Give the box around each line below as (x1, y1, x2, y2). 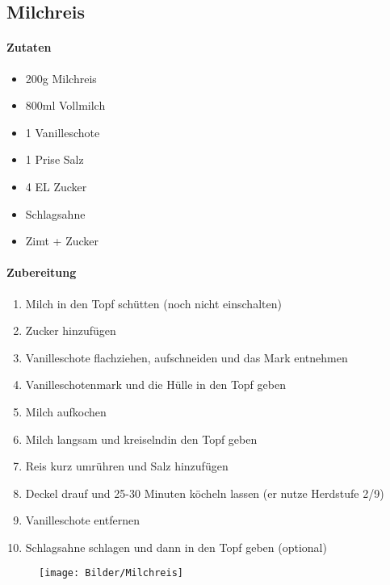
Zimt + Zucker (25, 232, 99, 249)
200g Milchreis (25, 69, 97, 86)
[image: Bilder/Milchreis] (39, 567, 183, 579)
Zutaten (6, 39, 52, 56)
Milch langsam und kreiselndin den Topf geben (25, 430, 258, 447)
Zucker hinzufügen (25, 322, 116, 339)
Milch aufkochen (25, 403, 107, 420)
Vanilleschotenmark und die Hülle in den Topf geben (25, 376, 286, 393)
